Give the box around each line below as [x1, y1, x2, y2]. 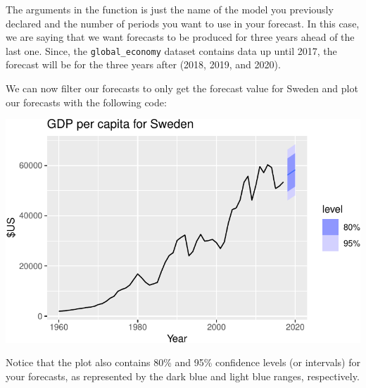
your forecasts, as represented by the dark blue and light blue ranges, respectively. [6, 368, 360, 383]
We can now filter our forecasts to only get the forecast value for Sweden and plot [6, 81, 358, 96]
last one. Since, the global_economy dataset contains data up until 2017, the [6, 43, 337, 58]
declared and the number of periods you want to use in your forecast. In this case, [6, 15, 360, 30]
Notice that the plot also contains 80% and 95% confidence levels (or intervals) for [6, 355, 360, 370]
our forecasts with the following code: [6, 94, 167, 109]
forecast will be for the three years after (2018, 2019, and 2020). [6, 57, 281, 72]
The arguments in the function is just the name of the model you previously [6, 2, 334, 16]
